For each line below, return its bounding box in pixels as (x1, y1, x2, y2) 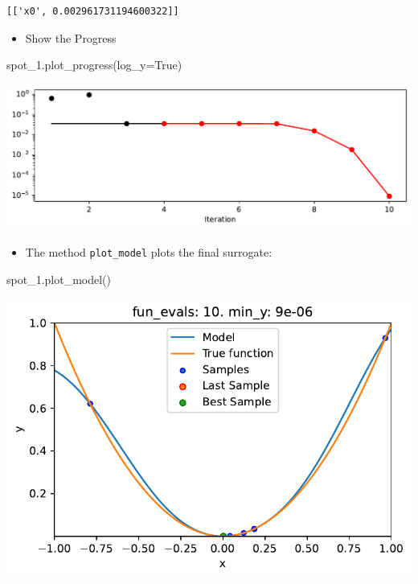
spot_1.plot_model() (6, 270, 111, 287)
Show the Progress (25, 29, 117, 46)
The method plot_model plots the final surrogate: (25, 244, 273, 260)
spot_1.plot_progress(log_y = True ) (6, 56, 182, 73)
